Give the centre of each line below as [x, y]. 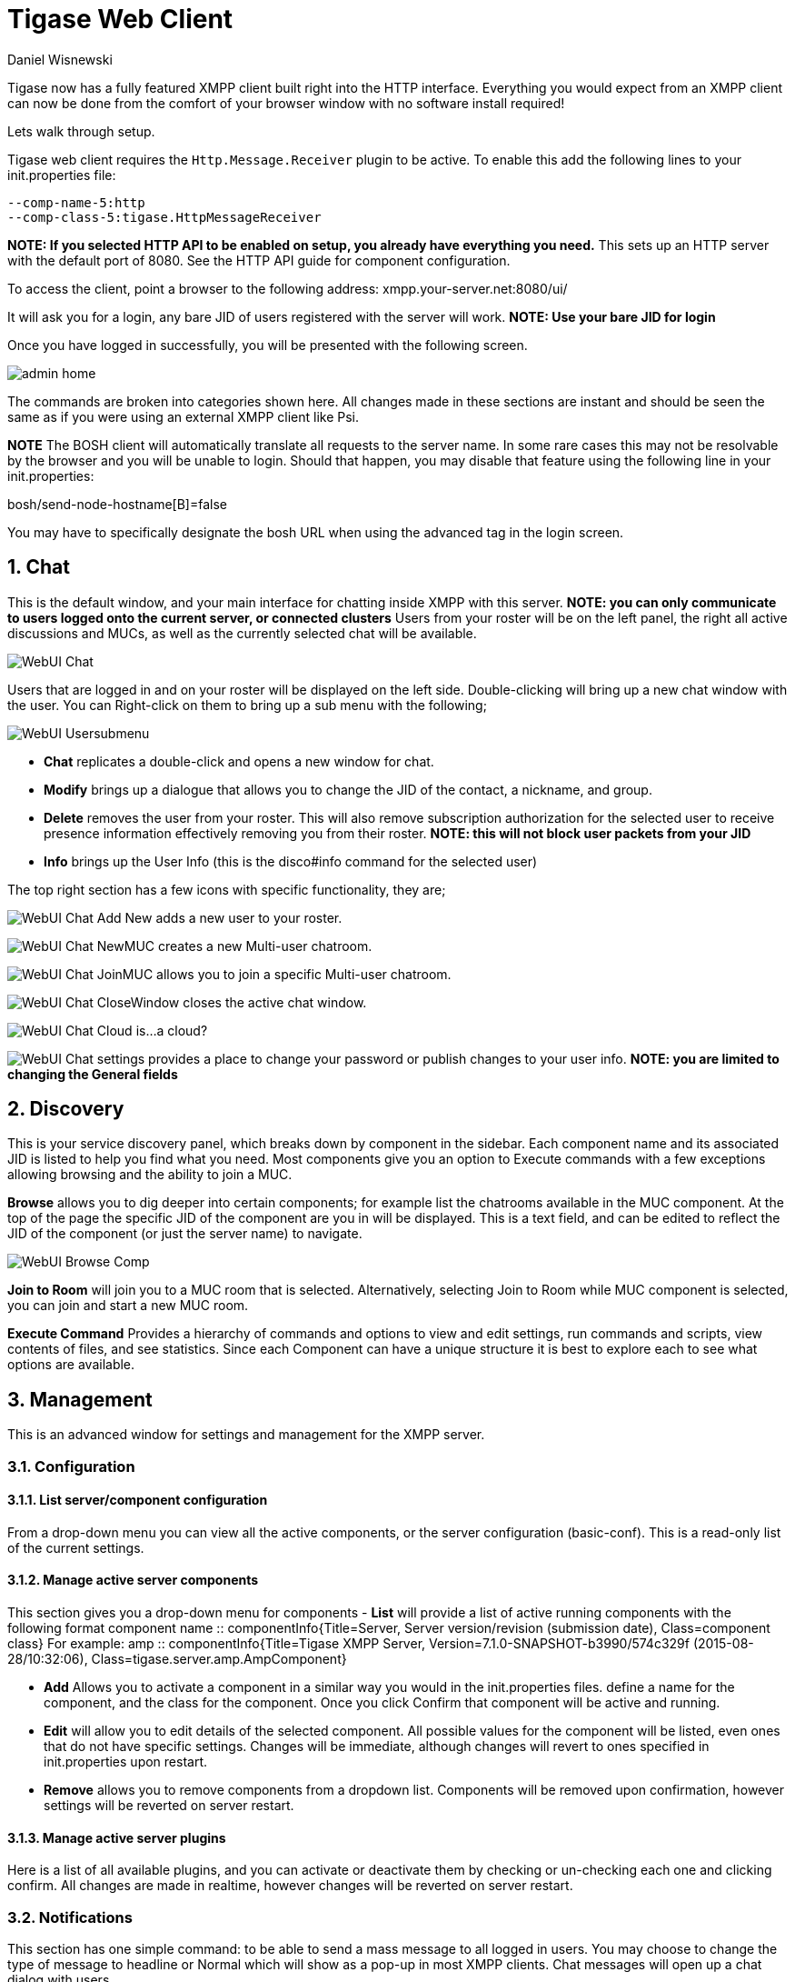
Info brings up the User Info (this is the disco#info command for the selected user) [291, 861]
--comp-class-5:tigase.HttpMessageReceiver [164, 217]
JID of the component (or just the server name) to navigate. [185, 1234]
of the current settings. [76, 1547]
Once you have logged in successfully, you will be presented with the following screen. [268, 345]
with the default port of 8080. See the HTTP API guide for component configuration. [259, 260]
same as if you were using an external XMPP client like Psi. [184, 416]
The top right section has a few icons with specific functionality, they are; [227, 889]
